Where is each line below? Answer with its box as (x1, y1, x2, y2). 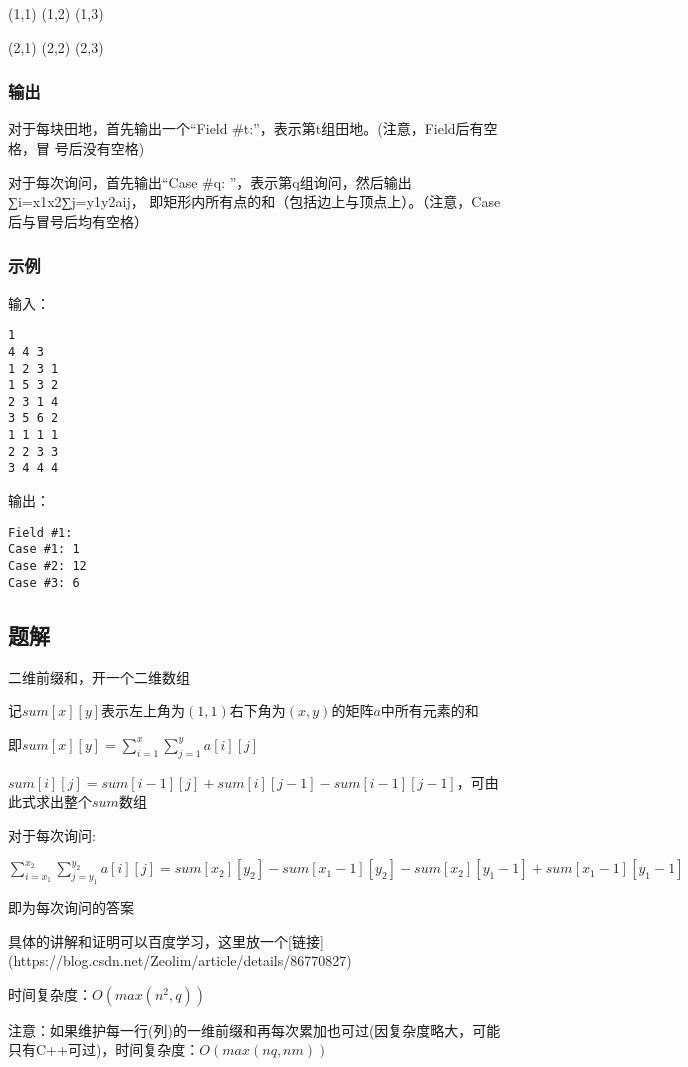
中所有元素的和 (380, 700, 479, 721)
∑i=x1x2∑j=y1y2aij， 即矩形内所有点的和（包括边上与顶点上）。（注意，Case (8, 191, 501, 212)
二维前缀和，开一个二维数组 (8, 666, 190, 687)
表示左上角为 (101, 700, 186, 721)
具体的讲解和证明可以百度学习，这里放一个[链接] (8, 930, 324, 951)
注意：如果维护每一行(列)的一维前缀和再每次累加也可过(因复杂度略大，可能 (8, 1019, 501, 1040)
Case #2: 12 (8, 559, 87, 573)
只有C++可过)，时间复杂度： (8, 1039, 200, 1060)
